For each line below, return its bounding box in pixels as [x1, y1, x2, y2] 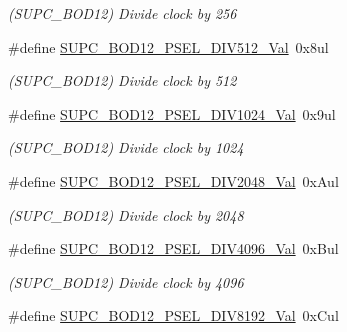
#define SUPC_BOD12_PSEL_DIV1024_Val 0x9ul [8, 103, 336, 124]
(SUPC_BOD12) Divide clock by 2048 [8, 204, 244, 225]
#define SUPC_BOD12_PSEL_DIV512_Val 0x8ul [8, 36, 329, 57]
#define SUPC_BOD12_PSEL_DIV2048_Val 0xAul [8, 170, 339, 191]
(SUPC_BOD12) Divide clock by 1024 [8, 137, 244, 158]
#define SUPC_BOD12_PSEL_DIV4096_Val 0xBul [8, 238, 339, 259]
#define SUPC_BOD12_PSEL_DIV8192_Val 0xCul [8, 305, 339, 326]
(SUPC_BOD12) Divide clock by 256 [8, 3, 237, 23]
